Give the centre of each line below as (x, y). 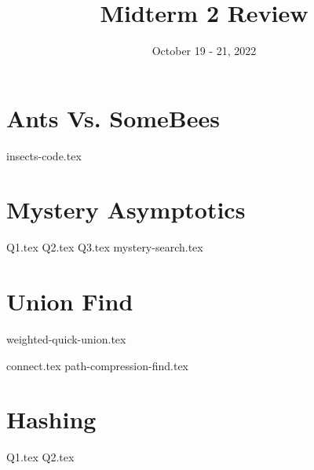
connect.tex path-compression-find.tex (97, 365)
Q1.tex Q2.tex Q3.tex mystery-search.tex (105, 247)
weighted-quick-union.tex (66, 339)
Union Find (70, 301)
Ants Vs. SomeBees (113, 117)
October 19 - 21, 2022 (204, 51)
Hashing (51, 419)
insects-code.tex (44, 155)
